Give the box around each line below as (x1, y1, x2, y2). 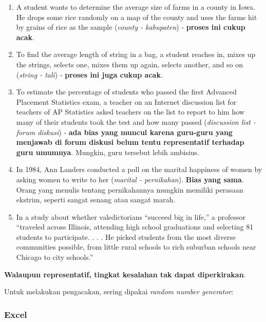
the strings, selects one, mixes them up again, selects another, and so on (16, 59, 243, 69)
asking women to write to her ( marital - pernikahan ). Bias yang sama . (16, 174, 244, 184)
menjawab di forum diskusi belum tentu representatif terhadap (16, 137, 244, 147)
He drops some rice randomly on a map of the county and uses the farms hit (16, 11, 257, 22)
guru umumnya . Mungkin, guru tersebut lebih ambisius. (16, 146, 200, 157)
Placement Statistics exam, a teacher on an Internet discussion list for (16, 96, 237, 107)
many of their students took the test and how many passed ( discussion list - (16, 116, 256, 127)
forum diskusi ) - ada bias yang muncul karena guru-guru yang (16, 126, 233, 137)
